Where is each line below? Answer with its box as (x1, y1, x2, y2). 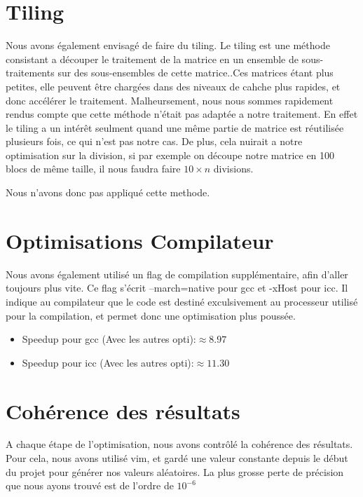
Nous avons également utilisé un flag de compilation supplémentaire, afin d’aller (6, 266, 348, 281)
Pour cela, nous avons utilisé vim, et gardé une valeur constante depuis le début (6, 451, 348, 465)
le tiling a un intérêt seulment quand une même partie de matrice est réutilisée (6, 120, 344, 135)
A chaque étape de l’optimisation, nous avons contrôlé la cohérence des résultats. (6, 437, 353, 451)
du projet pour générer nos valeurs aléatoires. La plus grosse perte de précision (6, 464, 344, 479)
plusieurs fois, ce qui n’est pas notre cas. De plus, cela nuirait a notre (6, 134, 303, 149)
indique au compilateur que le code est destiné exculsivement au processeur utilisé (6, 294, 358, 308)
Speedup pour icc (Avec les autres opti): (22, 355, 194, 369)
